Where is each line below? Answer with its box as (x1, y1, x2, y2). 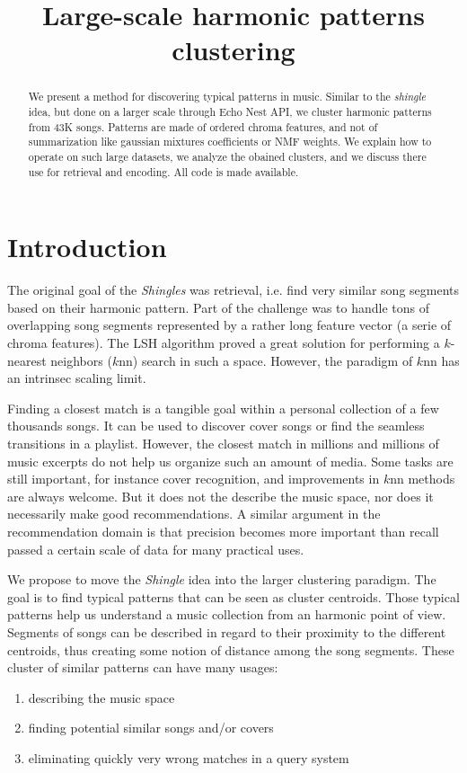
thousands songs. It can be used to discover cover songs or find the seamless (7, 416, 425, 435)
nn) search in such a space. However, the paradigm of (119, 351, 413, 369)
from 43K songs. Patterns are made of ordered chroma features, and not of (28, 119, 378, 134)
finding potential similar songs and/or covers (28, 718, 274, 737)
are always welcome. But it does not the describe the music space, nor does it (7, 486, 434, 505)
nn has (423, 351, 460, 369)
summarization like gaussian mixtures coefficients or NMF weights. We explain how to (28, 134, 432, 149)
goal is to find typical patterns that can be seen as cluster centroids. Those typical (7, 587, 460, 606)
